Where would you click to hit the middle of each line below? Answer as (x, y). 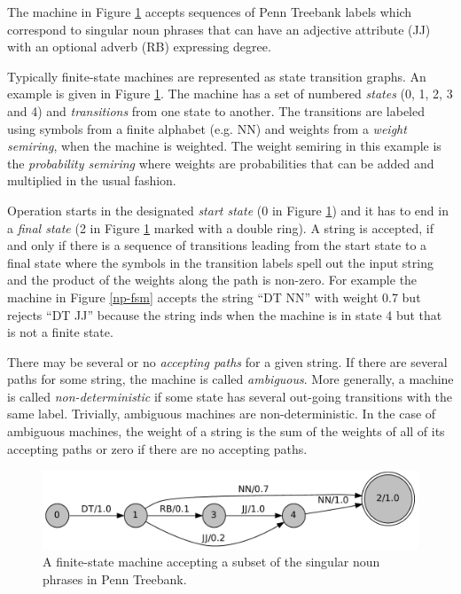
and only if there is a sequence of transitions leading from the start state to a (217, 245)
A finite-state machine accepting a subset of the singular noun (211, 562)
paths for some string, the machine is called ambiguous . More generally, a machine (230, 379)
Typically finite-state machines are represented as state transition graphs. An (217, 76)
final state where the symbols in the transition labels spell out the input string (220, 262)
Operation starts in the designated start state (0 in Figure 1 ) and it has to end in (228, 210)
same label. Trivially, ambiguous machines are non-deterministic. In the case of (222, 414)
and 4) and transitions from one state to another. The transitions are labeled (216, 110)
